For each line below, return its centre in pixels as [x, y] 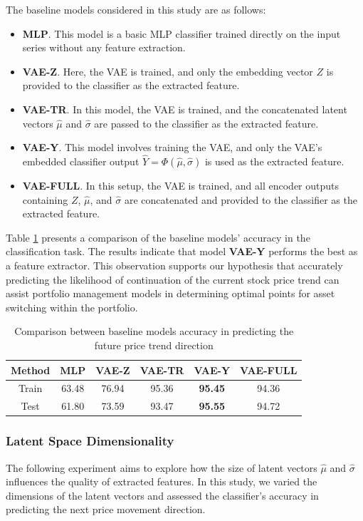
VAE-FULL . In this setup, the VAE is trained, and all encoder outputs [181, 185]
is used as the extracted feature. [274, 161]
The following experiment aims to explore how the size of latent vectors [162, 467]
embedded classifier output [81, 161]
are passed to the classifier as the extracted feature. [206, 123]
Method [31, 370]
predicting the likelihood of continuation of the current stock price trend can [173, 279]
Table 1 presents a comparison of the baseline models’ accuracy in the [158, 237]
